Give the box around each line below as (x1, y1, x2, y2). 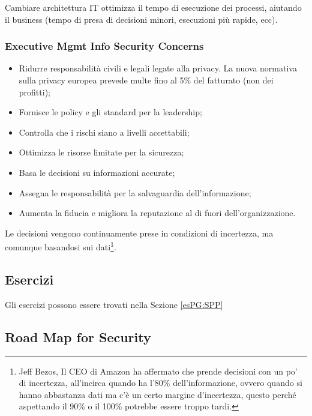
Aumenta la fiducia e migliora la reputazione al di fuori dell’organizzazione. (19, 206, 296, 219)
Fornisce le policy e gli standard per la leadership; (19, 106, 202, 118)
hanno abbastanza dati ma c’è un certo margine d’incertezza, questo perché (19, 388, 296, 400)
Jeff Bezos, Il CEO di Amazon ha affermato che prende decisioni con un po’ (19, 364, 298, 377)
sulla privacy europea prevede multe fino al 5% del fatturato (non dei (19, 74, 274, 86)
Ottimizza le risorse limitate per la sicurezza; (19, 146, 184, 158)
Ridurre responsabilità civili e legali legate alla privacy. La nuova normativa (19, 62, 297, 74)
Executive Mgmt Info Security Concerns (5, 38, 204, 53)
